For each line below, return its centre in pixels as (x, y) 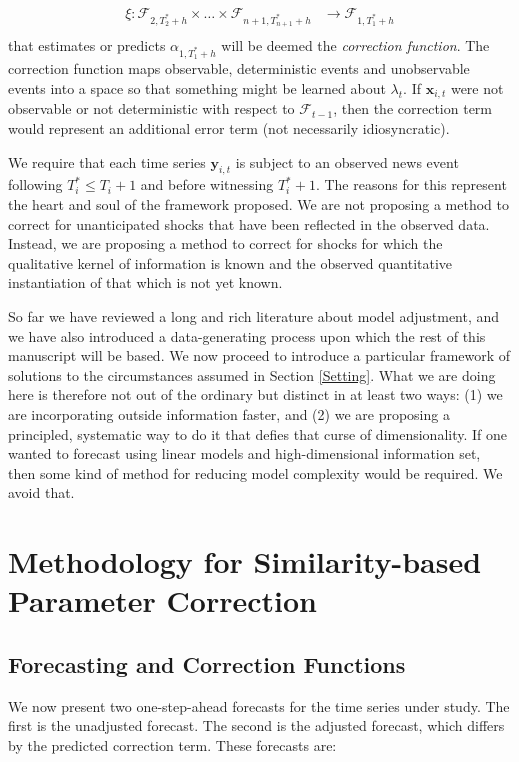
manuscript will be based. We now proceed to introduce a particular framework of (259, 355)
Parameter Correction (162, 600)
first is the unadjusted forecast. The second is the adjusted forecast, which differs (256, 725)
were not (477, 87)
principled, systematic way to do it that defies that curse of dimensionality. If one (258, 433)
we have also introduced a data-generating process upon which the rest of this (247, 335)
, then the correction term (412, 108)
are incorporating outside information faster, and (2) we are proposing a (229, 413)
